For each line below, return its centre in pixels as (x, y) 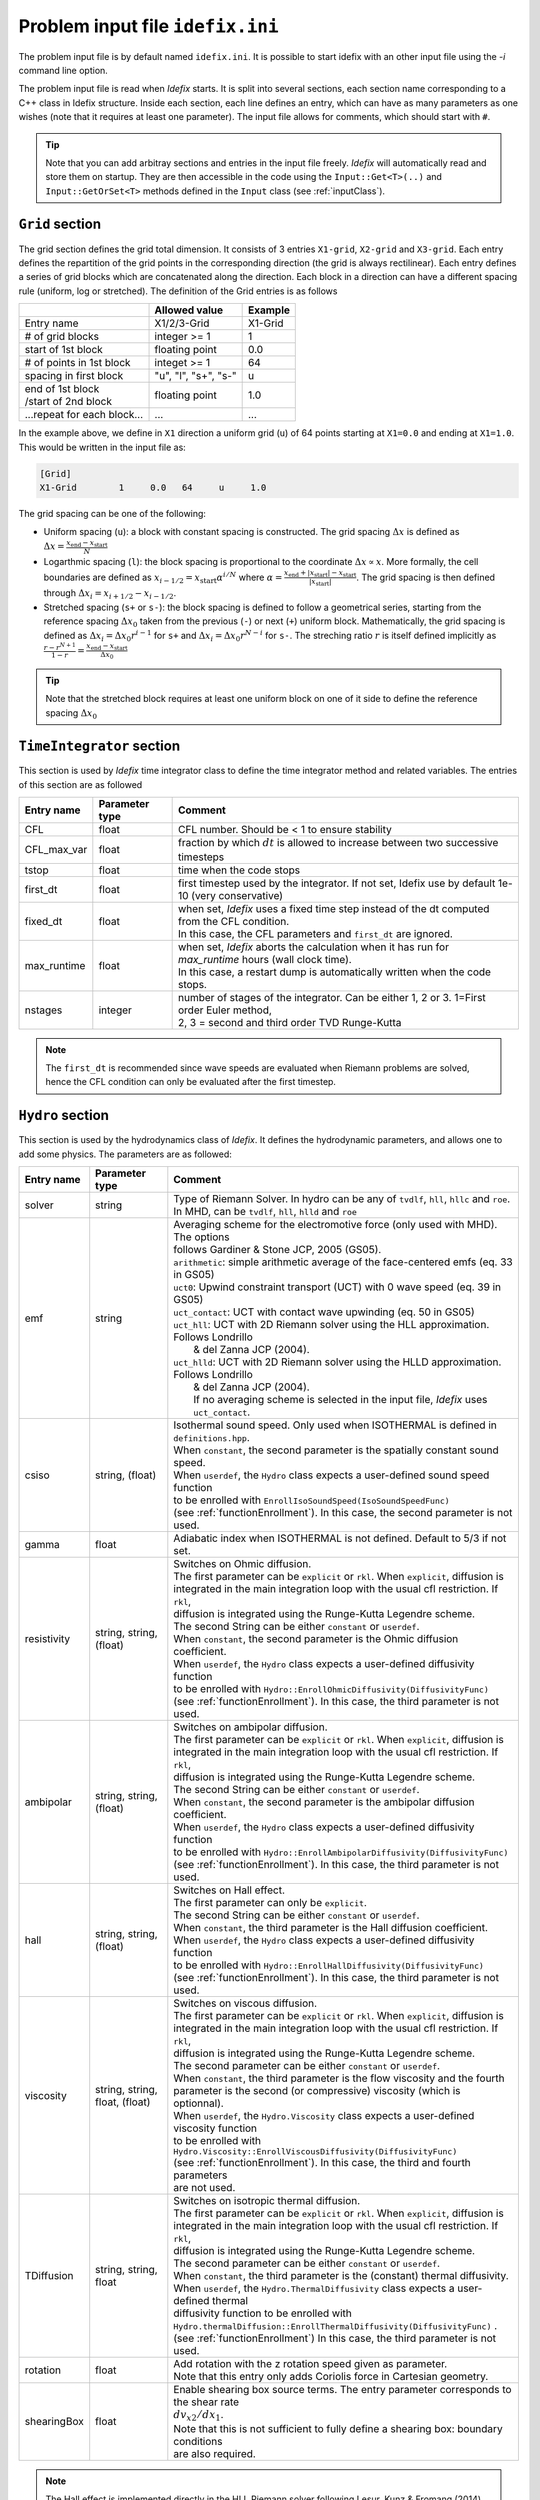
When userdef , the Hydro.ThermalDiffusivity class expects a (314, 2288)
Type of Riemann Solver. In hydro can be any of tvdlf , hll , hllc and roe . (342, 1199)
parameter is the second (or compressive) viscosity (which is (317, 2091)
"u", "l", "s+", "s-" (195, 376)
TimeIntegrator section (99, 746)
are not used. (204, 2188)
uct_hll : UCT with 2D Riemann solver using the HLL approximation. (331, 1325)
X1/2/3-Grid (182, 323)
